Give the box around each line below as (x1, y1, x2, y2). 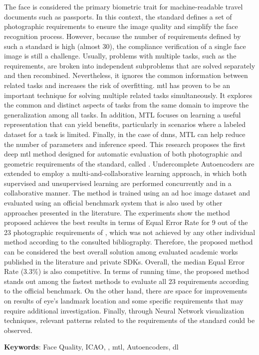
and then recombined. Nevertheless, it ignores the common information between (4, 70, 248, 80)
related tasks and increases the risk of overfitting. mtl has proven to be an (4, 79, 230, 90)
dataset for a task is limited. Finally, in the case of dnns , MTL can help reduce (4, 128, 246, 139)
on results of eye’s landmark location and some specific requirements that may (4, 295, 244, 305)
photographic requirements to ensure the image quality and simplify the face (4, 21, 238, 31)
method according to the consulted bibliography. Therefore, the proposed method (4, 236, 253, 247)
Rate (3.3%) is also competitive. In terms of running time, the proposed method (4, 266, 249, 276)
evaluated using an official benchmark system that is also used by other (4, 197, 223, 208)
